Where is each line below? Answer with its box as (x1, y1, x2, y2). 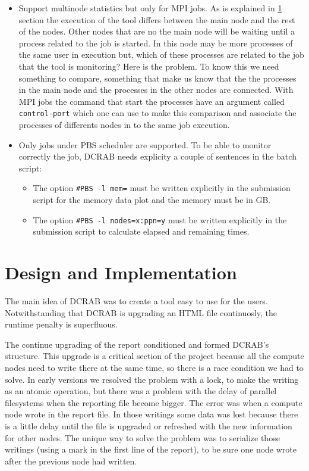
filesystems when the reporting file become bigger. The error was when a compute (5, 396, 302, 408)
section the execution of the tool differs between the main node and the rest (18, 13, 295, 26)
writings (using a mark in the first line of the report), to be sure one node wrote (5, 443, 297, 456)
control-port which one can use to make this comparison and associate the (18, 107, 297, 119)
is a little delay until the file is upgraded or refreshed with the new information (5, 419, 292, 432)
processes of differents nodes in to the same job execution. (18, 118, 230, 130)
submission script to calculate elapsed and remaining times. (33, 225, 250, 238)
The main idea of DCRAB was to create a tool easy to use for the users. (5, 295, 268, 307)
